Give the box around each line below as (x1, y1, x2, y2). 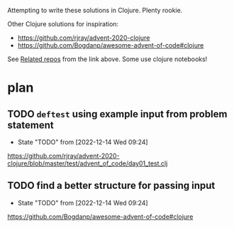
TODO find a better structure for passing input (7, 180, 216, 192)
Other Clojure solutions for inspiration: (7, 20, 119, 28)
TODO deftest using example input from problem (7, 108, 228, 120)
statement (7, 119, 55, 131)
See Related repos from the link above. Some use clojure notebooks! (7, 55, 208, 63)
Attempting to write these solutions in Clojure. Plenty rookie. (7, 6, 183, 14)
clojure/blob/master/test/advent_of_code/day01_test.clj (7, 159, 168, 168)
